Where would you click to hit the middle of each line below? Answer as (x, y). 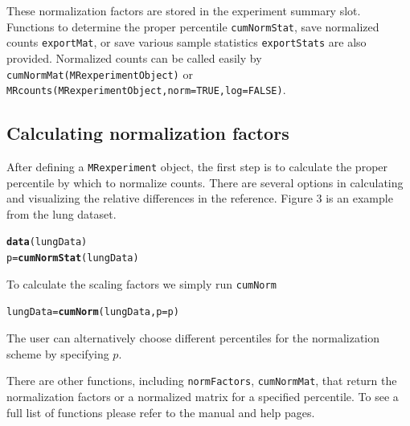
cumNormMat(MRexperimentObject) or (100, 74)
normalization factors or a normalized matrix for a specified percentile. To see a (203, 396)
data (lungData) (47, 242)
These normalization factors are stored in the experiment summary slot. (184, 10)
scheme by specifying (58, 353)
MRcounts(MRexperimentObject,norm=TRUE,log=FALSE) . (146, 90)
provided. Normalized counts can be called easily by (134, 57)
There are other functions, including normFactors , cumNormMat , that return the (202, 381)
